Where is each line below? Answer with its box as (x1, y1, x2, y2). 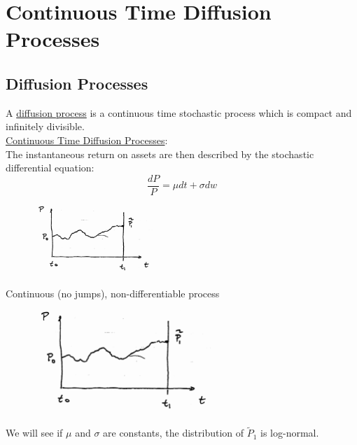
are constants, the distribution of (103, 425, 244, 440)
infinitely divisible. (6, 119, 85, 134)
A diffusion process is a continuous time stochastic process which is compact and (6, 105, 352, 120)
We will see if (6, 425, 63, 440)
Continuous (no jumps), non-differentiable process (6, 285, 220, 300)
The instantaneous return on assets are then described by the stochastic (6, 146, 314, 161)
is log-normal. (260, 425, 319, 440)
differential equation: (6, 160, 94, 175)
